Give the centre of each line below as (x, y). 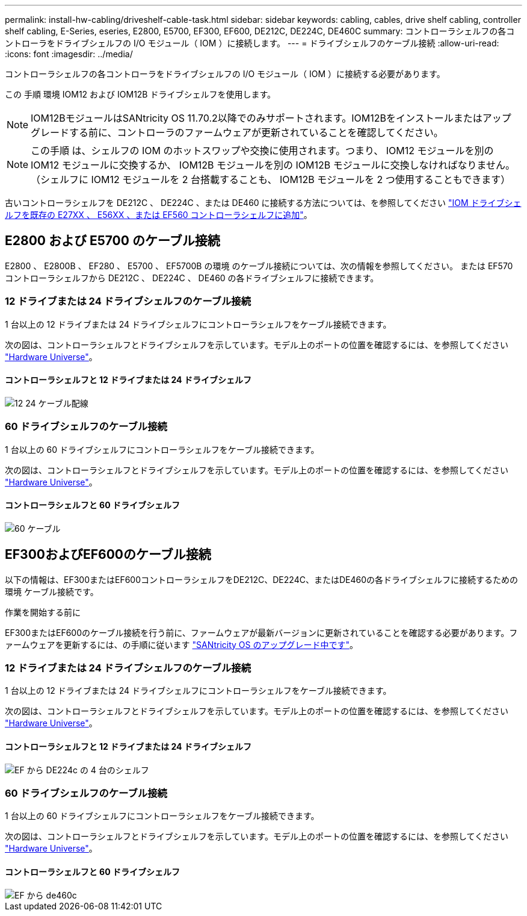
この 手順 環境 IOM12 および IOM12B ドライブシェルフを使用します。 (140, 94)
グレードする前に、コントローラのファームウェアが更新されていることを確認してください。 (237, 132)
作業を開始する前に (43, 612)
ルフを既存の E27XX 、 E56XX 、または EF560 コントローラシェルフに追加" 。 (159, 215)
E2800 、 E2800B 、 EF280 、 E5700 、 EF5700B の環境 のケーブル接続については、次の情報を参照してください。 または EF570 (259, 266)
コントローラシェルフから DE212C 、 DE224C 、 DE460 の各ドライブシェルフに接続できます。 (192, 278)
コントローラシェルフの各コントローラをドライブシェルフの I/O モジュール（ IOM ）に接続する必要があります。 (225, 74)
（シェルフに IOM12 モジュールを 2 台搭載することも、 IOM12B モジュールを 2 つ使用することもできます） (271, 179)
